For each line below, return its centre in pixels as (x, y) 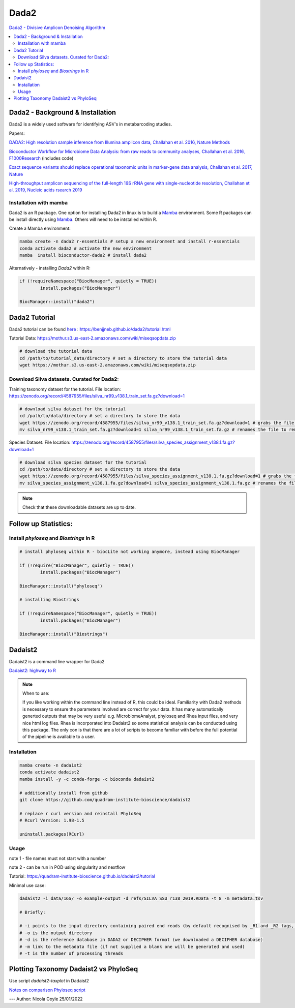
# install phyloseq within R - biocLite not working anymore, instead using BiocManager (130, 551)
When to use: (36, 693)
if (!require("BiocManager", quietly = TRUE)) (76, 565)
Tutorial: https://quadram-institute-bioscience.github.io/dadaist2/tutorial (82, 876)
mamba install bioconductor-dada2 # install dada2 (83, 255)
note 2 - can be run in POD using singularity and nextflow (67, 867)
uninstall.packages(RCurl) (52, 834)
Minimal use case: (28, 885)
